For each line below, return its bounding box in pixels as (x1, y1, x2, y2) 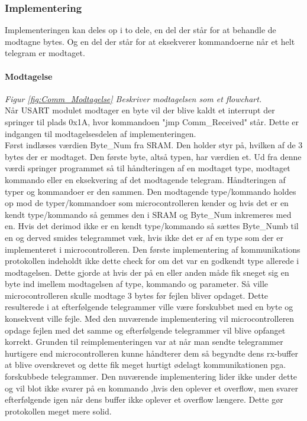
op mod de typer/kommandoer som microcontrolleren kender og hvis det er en (5, 197, 289, 209)
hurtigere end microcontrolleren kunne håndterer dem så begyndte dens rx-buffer (5, 347, 298, 359)
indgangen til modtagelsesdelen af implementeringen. (5, 127, 196, 139)
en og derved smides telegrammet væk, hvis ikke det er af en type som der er (5, 231, 283, 243)
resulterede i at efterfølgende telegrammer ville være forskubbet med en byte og (5, 301, 293, 313)
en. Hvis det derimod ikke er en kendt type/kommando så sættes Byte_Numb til (5, 220, 299, 232)
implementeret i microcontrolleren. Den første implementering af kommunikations (5, 243, 300, 255)
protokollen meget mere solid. (5, 404, 112, 417)
